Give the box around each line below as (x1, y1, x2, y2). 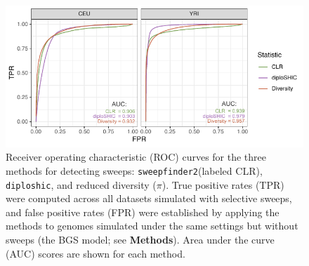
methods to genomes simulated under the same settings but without (6, 218, 298, 233)
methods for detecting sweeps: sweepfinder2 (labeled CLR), (6, 163, 263, 178)
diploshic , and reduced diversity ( (6, 177, 157, 192)
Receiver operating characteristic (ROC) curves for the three (6, 149, 266, 164)
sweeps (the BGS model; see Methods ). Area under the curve (6, 232, 275, 247)
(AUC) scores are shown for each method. (6, 246, 185, 260)
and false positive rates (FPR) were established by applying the (6, 204, 280, 219)
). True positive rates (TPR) (162, 177, 284, 192)
